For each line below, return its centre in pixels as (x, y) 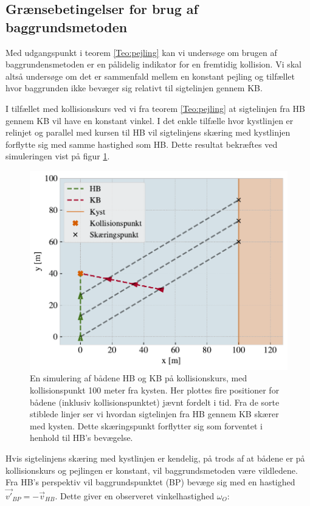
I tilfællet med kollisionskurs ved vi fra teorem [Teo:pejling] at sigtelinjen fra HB (156, 108)
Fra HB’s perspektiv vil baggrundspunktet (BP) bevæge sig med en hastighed (150, 482)
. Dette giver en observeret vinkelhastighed (135, 495)
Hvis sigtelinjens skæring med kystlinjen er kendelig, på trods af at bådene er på (155, 458)
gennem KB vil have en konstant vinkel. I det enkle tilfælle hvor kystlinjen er (150, 120)
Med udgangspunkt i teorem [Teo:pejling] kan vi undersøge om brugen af (141, 52)
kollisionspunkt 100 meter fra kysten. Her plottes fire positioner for (155, 390)
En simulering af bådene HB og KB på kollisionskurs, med (139, 378)
